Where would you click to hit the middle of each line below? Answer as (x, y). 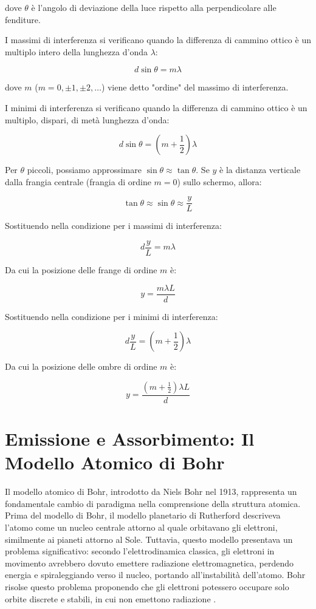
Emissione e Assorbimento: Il (130, 439)
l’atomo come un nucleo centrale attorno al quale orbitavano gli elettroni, (141, 527)
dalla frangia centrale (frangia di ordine (78, 181)
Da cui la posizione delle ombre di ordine (81, 366)
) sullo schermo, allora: (219, 181)
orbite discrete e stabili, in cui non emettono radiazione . (111, 598)
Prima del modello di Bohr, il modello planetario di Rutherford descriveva (143, 515)
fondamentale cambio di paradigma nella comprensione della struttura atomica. (153, 503)
